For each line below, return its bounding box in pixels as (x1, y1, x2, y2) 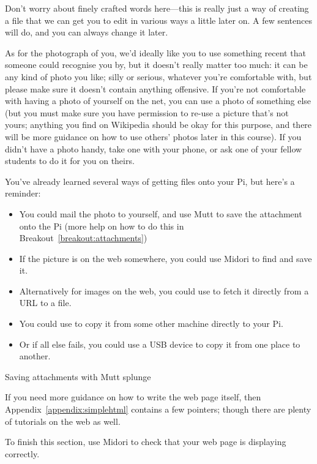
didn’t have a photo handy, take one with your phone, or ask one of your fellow (5, 142, 302, 155)
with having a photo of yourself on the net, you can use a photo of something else (5, 94, 311, 107)
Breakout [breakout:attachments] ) (19, 231, 147, 244)
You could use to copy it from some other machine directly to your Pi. (19, 317, 283, 330)
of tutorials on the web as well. (5, 414, 121, 427)
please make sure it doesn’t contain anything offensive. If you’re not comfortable (5, 82, 306, 95)
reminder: (5, 187, 41, 200)
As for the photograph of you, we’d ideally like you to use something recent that (5, 46, 306, 59)
